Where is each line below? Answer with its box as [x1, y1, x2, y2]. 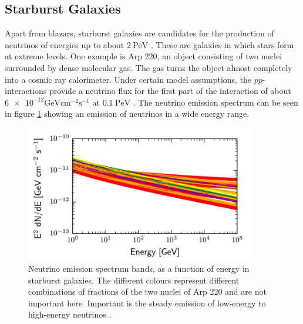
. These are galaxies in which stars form [150, 38, 294, 50]
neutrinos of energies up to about [5, 38, 124, 50]
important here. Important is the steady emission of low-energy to [28, 296, 266, 309]
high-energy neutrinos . [28, 308, 112, 320]
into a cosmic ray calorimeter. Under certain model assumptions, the [5, 73, 252, 85]
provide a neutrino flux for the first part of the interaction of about [49, 85, 291, 97]
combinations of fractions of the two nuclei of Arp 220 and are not [28, 285, 267, 298]
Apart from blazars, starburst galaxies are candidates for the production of [5, 27, 274, 39]
